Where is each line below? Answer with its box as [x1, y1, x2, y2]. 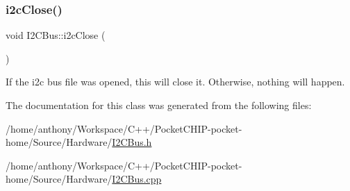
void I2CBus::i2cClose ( [6, 28, 106, 42]
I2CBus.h [112, 135, 152, 149]
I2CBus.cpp [112, 172, 162, 186]
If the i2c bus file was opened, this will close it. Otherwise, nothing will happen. [6, 74, 345, 89]
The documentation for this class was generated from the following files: [6, 98, 312, 112]
